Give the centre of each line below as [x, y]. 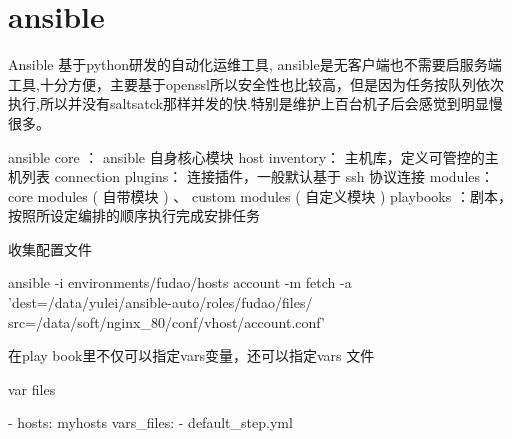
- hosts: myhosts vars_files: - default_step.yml [150, 422]
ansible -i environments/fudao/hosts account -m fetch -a [180, 282]
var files [32, 388]
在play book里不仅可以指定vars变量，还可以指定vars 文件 [191, 355]
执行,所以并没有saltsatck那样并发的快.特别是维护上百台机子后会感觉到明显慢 [255, 103]
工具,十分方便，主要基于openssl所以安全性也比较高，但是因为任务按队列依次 [256, 83]
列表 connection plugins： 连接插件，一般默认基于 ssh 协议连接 [223, 176]
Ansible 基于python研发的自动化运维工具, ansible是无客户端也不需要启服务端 [255, 64]
